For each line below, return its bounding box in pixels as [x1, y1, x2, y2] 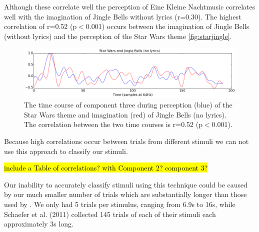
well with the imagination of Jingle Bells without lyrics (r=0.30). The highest [4, 11, 241, 21]
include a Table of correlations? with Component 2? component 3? [4, 162, 208, 173]
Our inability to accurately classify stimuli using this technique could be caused [4, 179, 248, 189]
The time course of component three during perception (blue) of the [24, 99, 232, 110]
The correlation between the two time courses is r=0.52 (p [24, 119, 202, 129]
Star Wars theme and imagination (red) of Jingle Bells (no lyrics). [24, 109, 226, 119]
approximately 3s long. [4, 218, 73, 229]
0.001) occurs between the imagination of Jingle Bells [85, 21, 249, 31]
